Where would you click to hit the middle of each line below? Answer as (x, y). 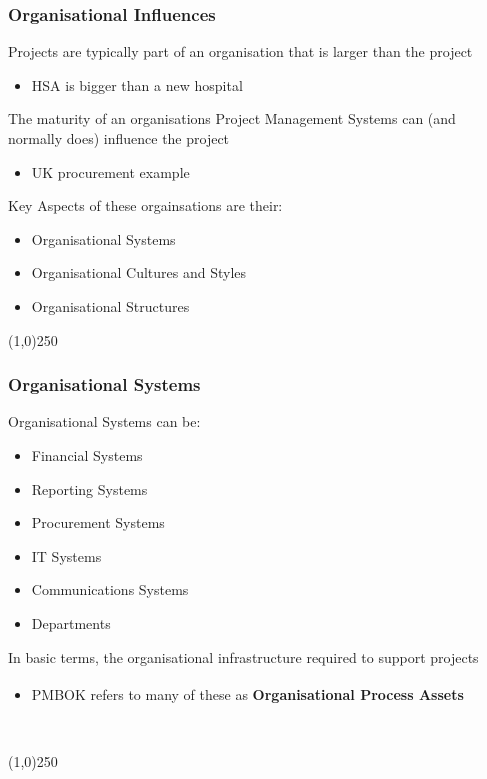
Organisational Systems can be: (104, 421)
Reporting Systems (89, 488)
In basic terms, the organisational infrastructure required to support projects (243, 656)
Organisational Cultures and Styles (139, 272)
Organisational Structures (110, 305)
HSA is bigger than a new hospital (137, 84)
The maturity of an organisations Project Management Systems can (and (232, 118)
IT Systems (66, 555)
